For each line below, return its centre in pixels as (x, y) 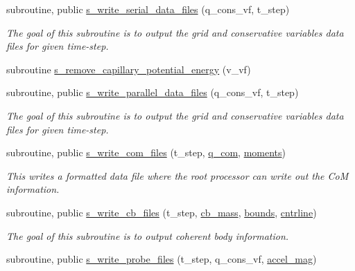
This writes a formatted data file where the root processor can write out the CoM (177, 175)
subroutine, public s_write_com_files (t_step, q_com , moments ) (146, 152)
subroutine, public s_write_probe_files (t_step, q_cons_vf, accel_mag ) (162, 259)
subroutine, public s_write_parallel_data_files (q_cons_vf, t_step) (153, 92)
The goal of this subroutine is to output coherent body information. (148, 235)
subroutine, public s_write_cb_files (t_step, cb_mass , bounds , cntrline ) (162, 212)
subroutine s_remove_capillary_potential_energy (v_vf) (129, 69)
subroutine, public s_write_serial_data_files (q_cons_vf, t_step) (148, 9)
